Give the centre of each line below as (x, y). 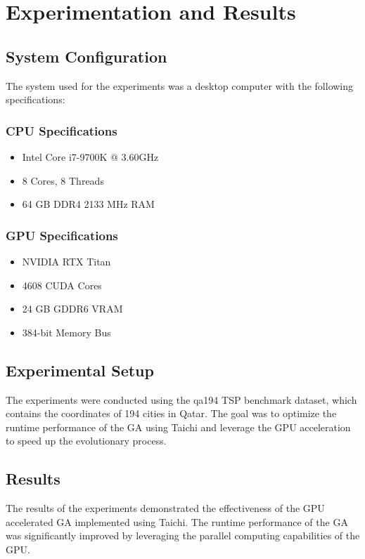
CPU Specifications (62, 130)
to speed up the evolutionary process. (86, 441)
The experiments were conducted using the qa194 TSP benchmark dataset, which (181, 399)
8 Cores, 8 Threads (63, 180)
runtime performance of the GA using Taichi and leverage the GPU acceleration (178, 427)
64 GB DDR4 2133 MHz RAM (88, 204)
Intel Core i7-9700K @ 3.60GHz (90, 156)
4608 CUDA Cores (62, 285)
